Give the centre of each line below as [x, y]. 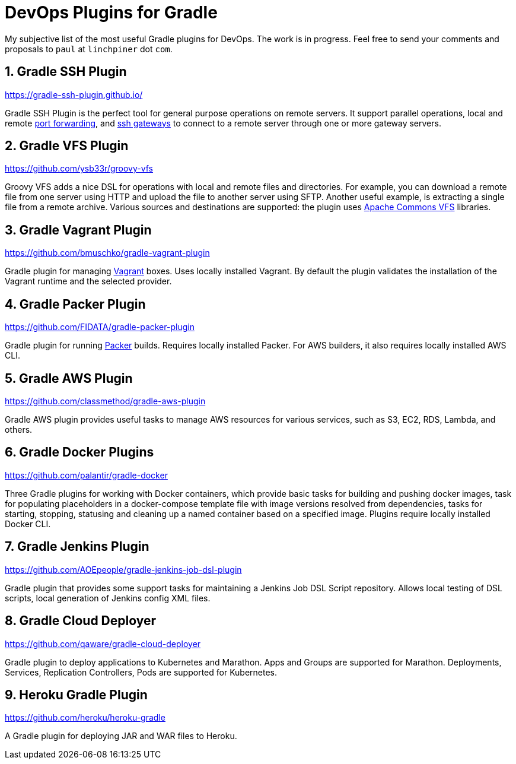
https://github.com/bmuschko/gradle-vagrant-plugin [107, 253]
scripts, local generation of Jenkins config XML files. [108, 598]
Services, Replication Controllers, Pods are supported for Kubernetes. [141, 672]
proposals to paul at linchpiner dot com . [89, 49]
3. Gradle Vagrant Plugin [78, 230]
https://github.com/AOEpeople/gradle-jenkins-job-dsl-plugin [123, 569]
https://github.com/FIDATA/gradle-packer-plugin [100, 327]
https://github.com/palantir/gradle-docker [86, 475]
